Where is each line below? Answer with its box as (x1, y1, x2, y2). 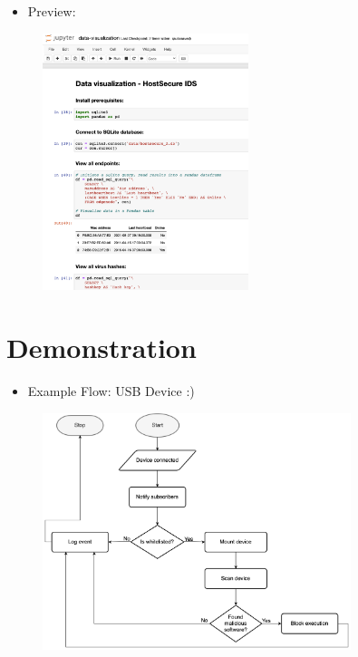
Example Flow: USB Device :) (27, 382, 195, 401)
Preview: (27, 2, 76, 20)
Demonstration (6, 329, 197, 366)
